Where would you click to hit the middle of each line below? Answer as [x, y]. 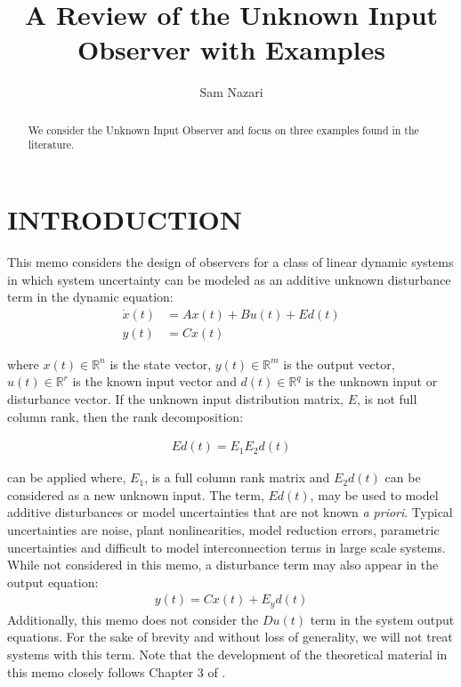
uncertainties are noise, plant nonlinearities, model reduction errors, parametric [223, 529]
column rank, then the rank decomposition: [125, 416]
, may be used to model [374, 494]
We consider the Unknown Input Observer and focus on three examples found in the [223, 129]
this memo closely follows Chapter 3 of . [117, 671]
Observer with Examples [231, 49]
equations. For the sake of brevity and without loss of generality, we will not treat [230, 637]
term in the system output [382, 619]
